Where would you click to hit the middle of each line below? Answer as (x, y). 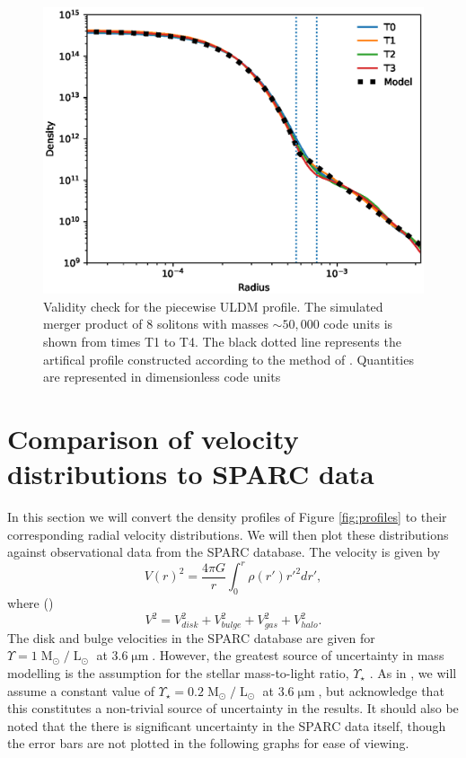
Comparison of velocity (153, 438)
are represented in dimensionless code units (162, 377)
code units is (358, 324)
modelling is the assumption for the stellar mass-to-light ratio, (178, 672)
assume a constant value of (81, 690)
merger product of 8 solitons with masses (156, 324)
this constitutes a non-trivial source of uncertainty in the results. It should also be (233, 708)
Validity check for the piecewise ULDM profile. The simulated (213, 306)
